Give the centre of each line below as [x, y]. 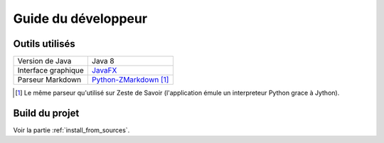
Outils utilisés [44, 44]
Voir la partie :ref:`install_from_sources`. [71, 130]
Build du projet [46, 113]
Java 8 [103, 61]
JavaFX [104, 70]
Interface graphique [51, 70]
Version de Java [44, 61]
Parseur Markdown [49, 80]
